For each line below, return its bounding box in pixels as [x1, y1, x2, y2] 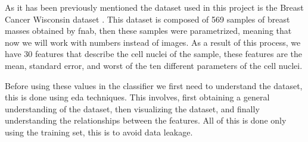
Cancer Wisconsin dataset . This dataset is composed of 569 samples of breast [5, 12, 290, 25]
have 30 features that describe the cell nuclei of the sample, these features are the [5, 48, 303, 60]
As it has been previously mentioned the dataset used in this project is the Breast [5, 1, 304, 13]
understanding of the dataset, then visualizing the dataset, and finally [5, 102, 260, 115]
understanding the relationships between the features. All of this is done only [5, 114, 287, 127]
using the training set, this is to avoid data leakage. [5, 125, 193, 138]
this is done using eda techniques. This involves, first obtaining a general [5, 91, 270, 103]
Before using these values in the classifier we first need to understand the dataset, [5, 79, 303, 91]
